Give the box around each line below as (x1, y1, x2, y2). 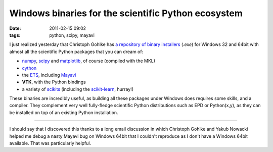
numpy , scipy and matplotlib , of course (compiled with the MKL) (22, 58, 156, 64)
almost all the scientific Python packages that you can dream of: (9, 48, 144, 55)
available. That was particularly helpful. (9, 140, 91, 146)
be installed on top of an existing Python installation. (9, 109, 118, 116)
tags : (9, 32, 21, 38)
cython (22, 65, 37, 71)
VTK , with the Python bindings (22, 79, 86, 85)
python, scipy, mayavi (49, 32, 95, 38)
